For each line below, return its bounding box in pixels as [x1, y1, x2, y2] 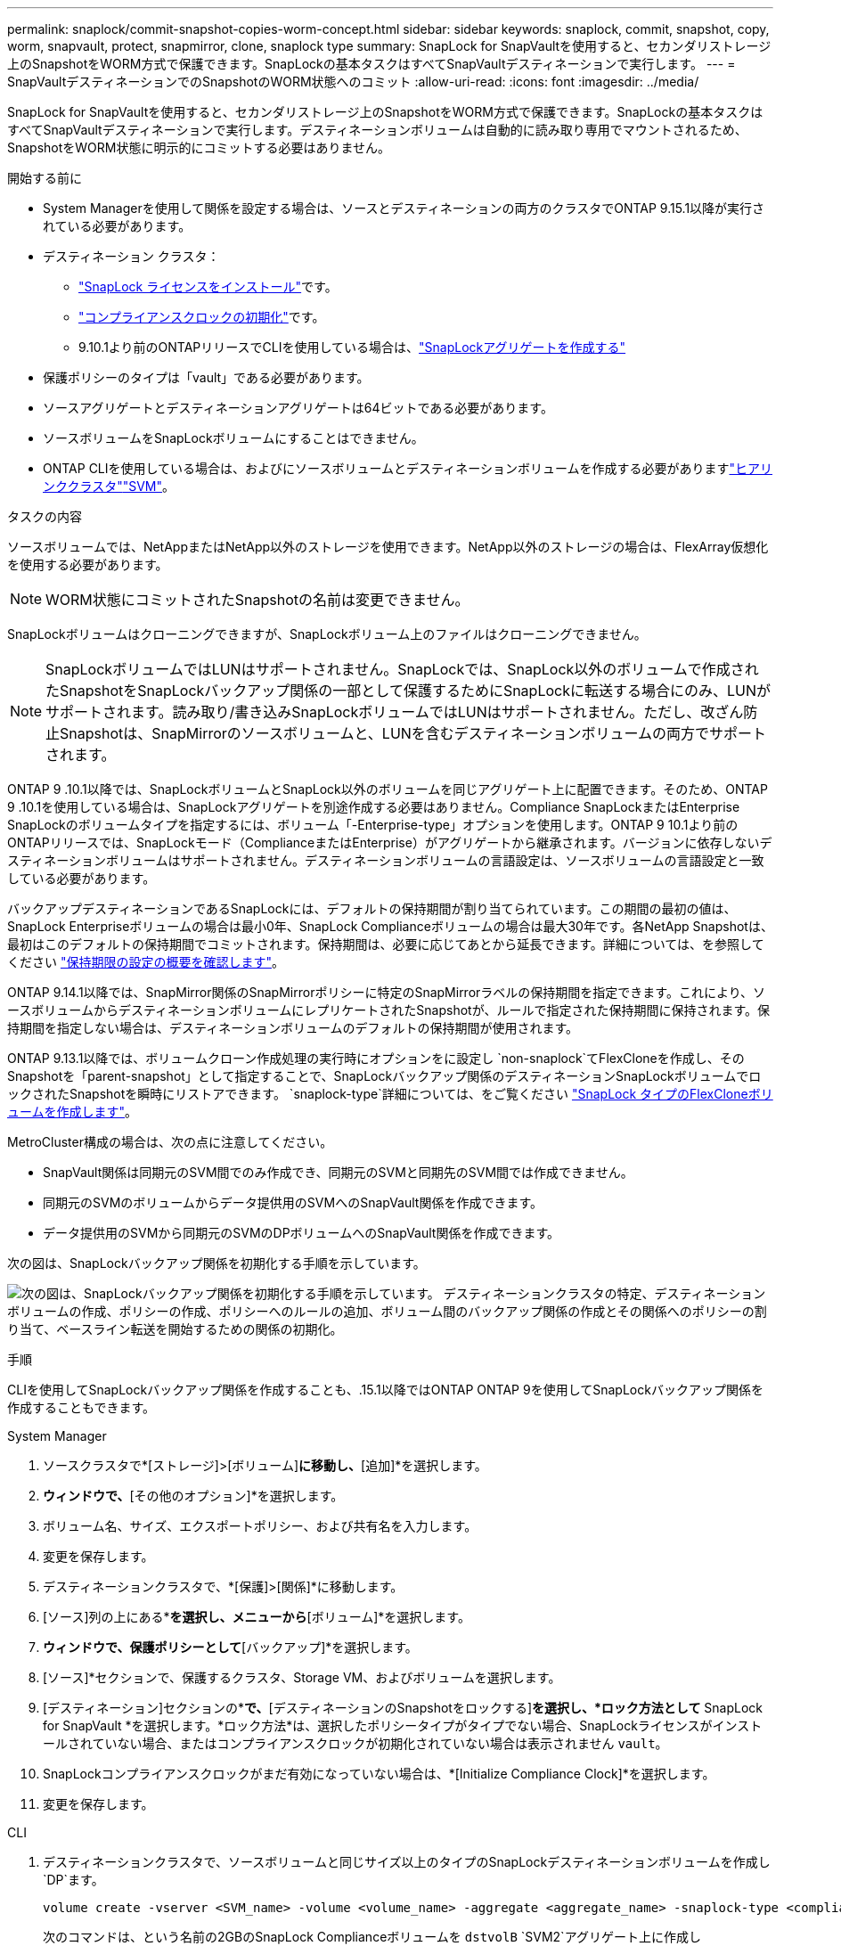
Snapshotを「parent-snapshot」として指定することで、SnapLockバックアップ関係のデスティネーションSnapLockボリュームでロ [7, 1068, 762, 1083]
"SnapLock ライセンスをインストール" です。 [78, 279, 338, 294]
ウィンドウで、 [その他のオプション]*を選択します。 [43, 1488, 344, 1503]
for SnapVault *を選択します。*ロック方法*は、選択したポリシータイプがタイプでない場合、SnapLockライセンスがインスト [43, 1718, 763, 1733]
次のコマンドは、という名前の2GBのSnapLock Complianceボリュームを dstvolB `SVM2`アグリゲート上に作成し [43, 1929, 701, 1944]
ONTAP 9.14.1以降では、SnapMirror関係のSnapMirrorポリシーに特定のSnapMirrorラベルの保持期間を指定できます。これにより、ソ [7, 985, 766, 1000]
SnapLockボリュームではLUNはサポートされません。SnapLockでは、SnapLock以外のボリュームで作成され [45, 660, 759, 678]
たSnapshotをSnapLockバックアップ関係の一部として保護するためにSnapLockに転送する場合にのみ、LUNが [45, 682, 771, 699]
